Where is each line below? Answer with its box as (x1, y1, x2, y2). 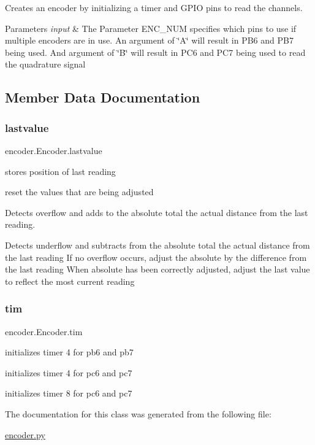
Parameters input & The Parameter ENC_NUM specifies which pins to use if (5, 21, 297, 34)
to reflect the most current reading (5, 274, 135, 287)
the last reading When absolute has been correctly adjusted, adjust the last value (5, 263, 310, 276)
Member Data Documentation (5, 88, 200, 107)
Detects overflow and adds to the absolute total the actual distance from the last (5, 206, 308, 219)
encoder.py (5, 428, 45, 441)
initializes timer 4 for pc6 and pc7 (5, 366, 132, 379)
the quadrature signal (5, 58, 86, 71)
